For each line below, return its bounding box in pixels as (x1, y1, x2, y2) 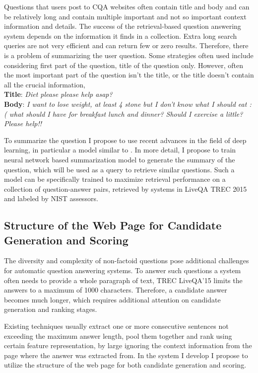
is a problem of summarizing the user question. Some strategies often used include (4, 50, 254, 60)
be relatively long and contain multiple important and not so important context (4, 11, 247, 21)
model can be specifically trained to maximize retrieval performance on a (4, 174, 226, 184)
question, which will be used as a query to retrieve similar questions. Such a (4, 164, 235, 174)
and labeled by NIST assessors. (4, 193, 98, 204)
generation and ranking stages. (4, 304, 97, 314)
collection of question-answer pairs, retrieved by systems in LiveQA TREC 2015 (4, 183, 247, 194)
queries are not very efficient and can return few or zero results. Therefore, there (4, 40, 249, 51)
